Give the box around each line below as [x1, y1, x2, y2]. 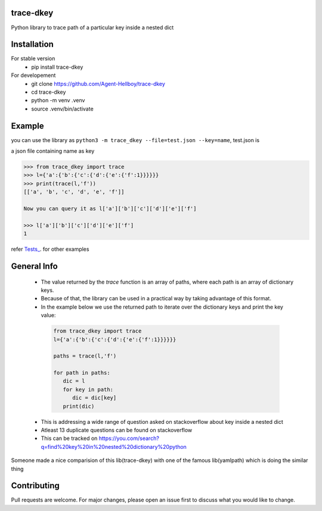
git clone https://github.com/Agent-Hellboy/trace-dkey [31, 80, 165, 87]
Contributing [11, 481, 60, 491]
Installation [11, 39, 54, 50]
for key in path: [63, 386, 113, 393]
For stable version [11, 55, 55, 62]
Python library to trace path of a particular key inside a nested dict [11, 24, 174, 31]
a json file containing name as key [11, 147, 95, 155]
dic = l [63, 378, 85, 384]
